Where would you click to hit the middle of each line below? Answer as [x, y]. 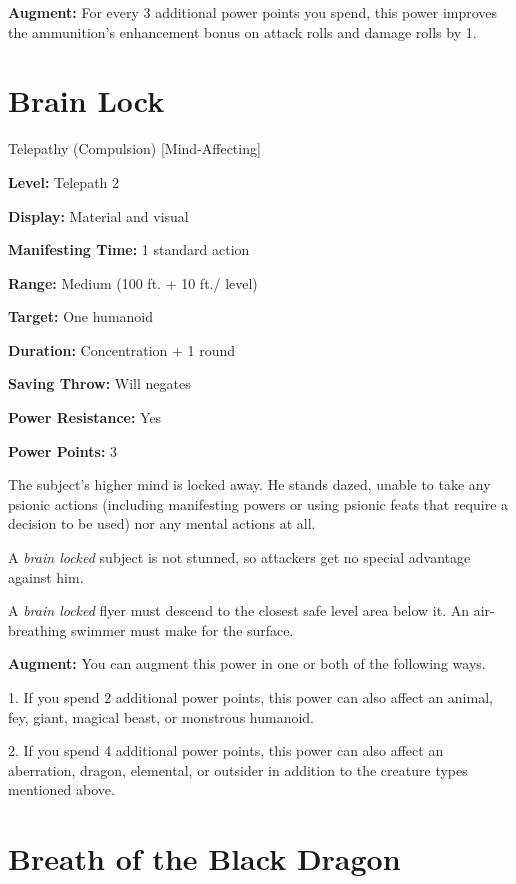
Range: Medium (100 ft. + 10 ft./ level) [133, 282]
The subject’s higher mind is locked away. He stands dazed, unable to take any [249, 484]
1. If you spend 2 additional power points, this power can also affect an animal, [250, 697]
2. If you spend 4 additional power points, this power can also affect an [226, 750]
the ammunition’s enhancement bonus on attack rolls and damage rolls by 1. [242, 31]
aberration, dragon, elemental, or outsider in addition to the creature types [238, 769]
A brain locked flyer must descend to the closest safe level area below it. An [239, 610]
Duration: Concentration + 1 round [122, 349]
